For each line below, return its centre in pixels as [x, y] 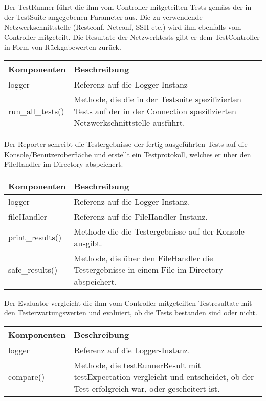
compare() [27, 376]
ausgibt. [88, 243]
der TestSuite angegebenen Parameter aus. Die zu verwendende [103, 17]
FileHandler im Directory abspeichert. [64, 164]
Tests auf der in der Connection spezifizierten [155, 111]
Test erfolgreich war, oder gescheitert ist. [147, 388]
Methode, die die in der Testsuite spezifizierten [158, 99]
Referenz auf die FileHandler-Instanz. [141, 216]
